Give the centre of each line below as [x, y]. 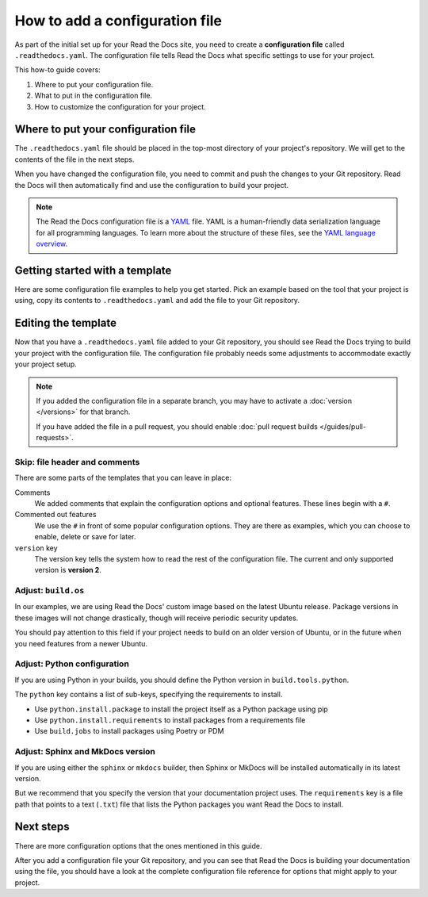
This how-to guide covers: [57, 70]
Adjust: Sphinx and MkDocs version [85, 752]
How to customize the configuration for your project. [120, 106]
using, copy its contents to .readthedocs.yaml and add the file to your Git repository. [157, 301]
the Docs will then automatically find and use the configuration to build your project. [152, 185]
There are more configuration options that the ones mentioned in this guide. [138, 845]
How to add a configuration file [118, 21]
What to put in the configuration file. [94, 96]
